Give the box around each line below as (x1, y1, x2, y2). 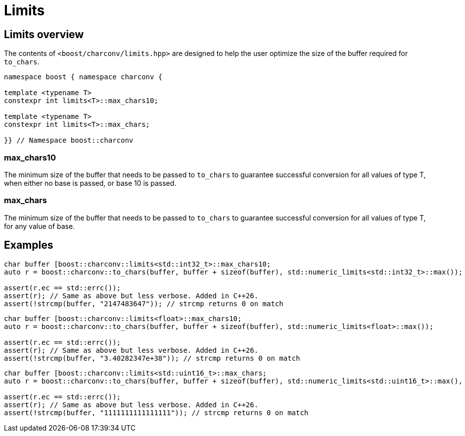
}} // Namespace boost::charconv (4, 136, 134, 145)
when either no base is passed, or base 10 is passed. (4, 178, 177, 187)
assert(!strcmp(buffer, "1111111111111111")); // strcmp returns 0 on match (4, 408, 309, 417)
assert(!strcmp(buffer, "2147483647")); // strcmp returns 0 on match (4, 299, 283, 308)
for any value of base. (4, 221, 75, 230)
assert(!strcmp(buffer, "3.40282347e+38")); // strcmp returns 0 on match (4, 354, 300, 362)
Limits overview (4, 28, 84, 41)
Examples (4, 239, 53, 252)
